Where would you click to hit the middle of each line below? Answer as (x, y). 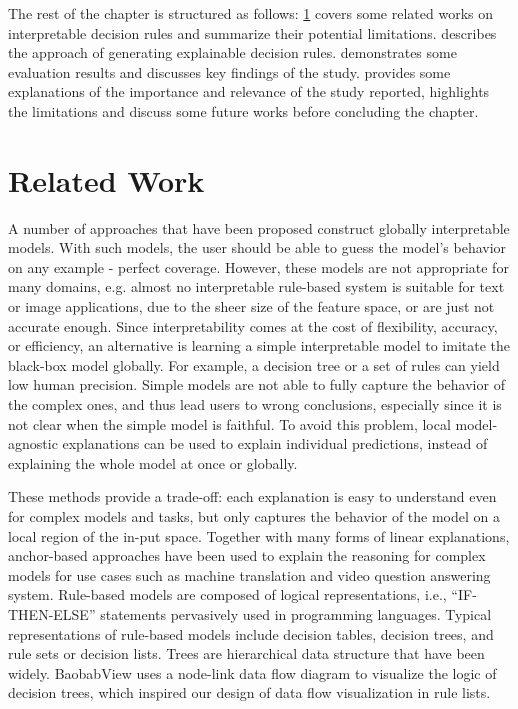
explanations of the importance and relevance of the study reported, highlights (249, 91)
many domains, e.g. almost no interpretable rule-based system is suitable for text (256, 286)
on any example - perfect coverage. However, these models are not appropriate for (258, 266)
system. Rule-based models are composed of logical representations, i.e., (227, 594)
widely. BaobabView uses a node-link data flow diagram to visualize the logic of (252, 672)
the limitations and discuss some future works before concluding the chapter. (243, 110)
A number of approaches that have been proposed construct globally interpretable (259, 227)
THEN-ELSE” (52, 613)
